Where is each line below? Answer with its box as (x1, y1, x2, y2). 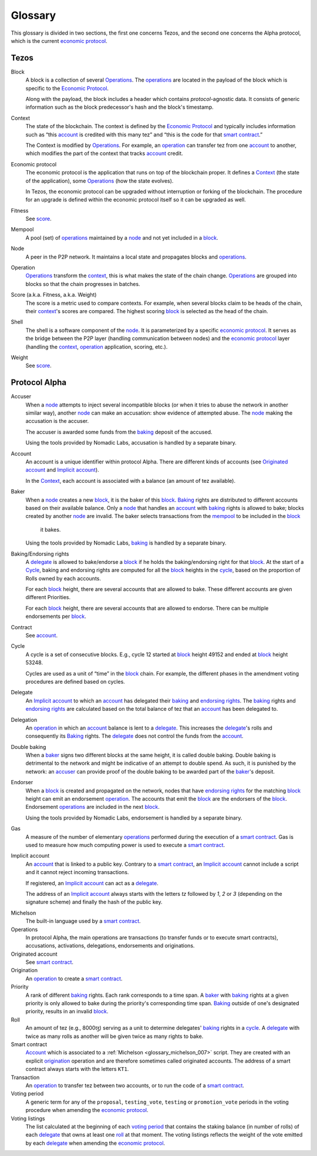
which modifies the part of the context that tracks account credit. (25, 150, 183, 157)
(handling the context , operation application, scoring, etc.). (25, 343, 168, 350)
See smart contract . (25, 959, 73, 966)
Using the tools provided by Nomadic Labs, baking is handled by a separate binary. (25, 539, 227, 546)
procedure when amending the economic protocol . (25, 1107, 149, 1114)
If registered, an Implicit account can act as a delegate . (25, 879, 158, 886)
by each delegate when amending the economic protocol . (25, 1140, 166, 1147)
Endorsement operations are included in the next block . (25, 804, 160, 811)
